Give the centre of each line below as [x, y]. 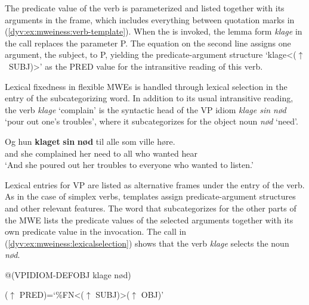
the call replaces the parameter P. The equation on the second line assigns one [148, 43]
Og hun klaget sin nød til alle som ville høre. [90, 141]
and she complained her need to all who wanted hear [101, 153]
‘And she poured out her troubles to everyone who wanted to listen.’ [129, 165]
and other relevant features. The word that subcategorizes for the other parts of [151, 208]
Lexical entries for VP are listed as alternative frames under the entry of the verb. [155, 184]
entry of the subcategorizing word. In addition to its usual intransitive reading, [149, 98]
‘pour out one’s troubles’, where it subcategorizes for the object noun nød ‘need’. [152, 121]
